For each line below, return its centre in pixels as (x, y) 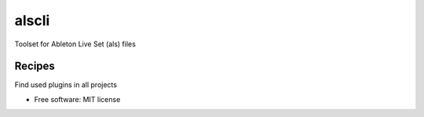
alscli (32, 20)
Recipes (35, 66)
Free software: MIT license (77, 99)
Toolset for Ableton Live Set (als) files (75, 44)
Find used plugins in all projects (66, 85)
